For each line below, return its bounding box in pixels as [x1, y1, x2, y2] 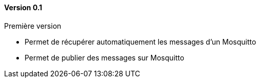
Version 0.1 [4, 3, 42, 12]
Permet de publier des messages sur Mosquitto [25, 53, 184, 62]
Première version [4, 21, 61, 30]
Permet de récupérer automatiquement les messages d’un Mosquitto [25, 37, 256, 46]
